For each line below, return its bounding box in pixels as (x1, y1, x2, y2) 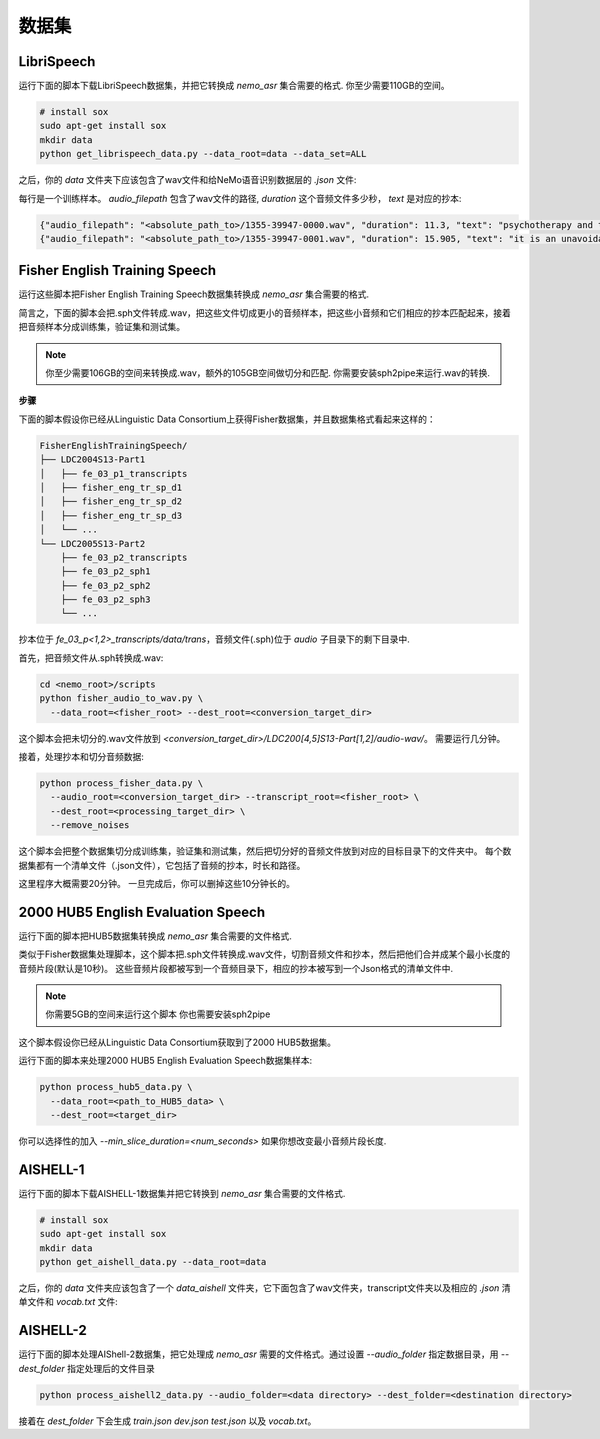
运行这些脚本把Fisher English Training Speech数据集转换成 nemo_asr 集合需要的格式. (18, 288, 370, 300)
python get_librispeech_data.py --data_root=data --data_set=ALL (39, 148, 367, 160)
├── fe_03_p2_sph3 (60, 594, 151, 605)
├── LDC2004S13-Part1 (39, 454, 146, 465)
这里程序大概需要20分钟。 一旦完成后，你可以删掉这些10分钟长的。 (18, 877, 295, 889)
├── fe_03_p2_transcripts (60, 551, 188, 563)
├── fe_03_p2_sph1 (60, 566, 151, 577)
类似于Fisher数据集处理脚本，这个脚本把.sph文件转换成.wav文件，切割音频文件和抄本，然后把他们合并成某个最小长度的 (18, 948, 511, 960)
